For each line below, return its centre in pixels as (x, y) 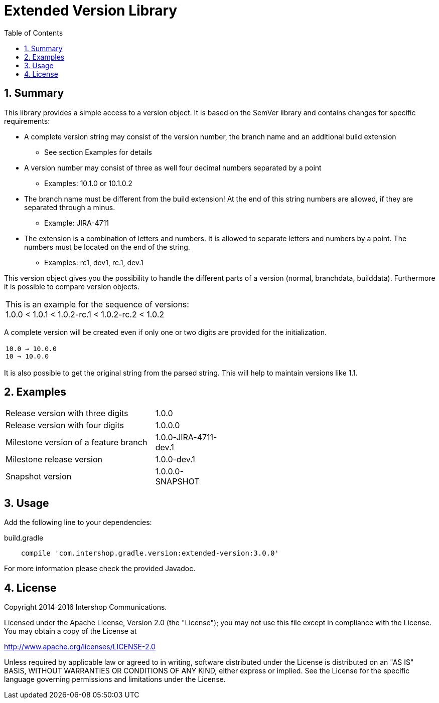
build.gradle (24, 538)
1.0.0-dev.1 (175, 460)
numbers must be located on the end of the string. (107, 247)
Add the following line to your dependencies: (78, 522)
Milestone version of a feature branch (77, 443)
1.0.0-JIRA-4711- (186, 437)
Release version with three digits (67, 413)
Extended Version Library (91, 11)
